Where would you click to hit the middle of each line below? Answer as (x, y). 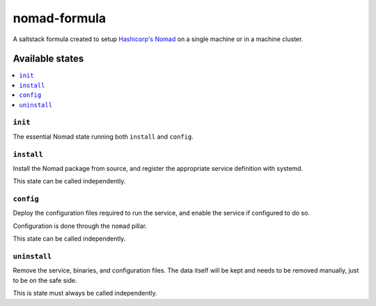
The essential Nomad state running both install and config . (103, 137)
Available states (48, 59)
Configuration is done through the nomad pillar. (80, 226)
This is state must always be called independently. (85, 293)
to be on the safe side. (45, 280)
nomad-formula (60, 18)
